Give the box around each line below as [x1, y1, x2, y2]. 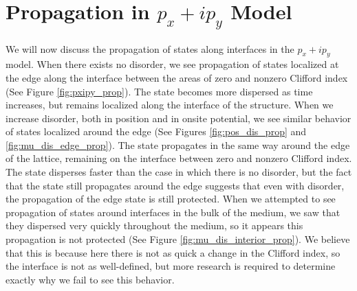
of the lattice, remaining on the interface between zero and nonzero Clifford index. [6, 151, 352, 165]
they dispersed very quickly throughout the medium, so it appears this [6, 218, 303, 233]
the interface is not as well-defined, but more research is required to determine [6, 259, 336, 273]
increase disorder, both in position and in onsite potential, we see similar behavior [6, 110, 351, 125]
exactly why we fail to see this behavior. [6, 272, 175, 286]
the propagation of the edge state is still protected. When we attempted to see [6, 191, 336, 206]
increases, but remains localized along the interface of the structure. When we [6, 97, 334, 112]
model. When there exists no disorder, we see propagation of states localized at [6, 57, 339, 71]
